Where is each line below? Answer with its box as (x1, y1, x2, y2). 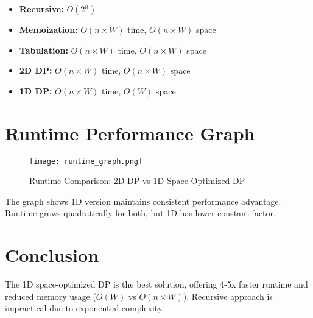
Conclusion (5, 242, 99, 267)
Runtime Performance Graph (5, 120, 255, 145)
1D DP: (19, 84, 52, 97)
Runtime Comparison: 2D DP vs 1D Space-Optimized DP (29, 174, 245, 187)
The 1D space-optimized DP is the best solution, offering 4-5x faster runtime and (5, 278, 308, 291)
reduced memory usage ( (5, 289, 96, 302)
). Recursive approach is (183, 289, 273, 302)
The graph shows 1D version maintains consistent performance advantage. (5, 194, 281, 207)
